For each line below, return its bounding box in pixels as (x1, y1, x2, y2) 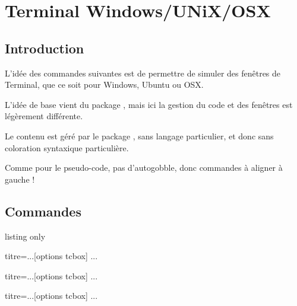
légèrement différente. (5, 110, 83, 122)
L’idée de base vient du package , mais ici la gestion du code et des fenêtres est (5, 98, 293, 110)
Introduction (5, 39, 84, 57)
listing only (5, 230, 46, 242)
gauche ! (5, 173, 35, 185)
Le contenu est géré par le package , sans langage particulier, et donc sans (5, 129, 274, 142)
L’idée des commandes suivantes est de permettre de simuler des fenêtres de (5, 66, 281, 79)
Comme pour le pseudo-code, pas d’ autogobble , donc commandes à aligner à (5, 161, 283, 174)
